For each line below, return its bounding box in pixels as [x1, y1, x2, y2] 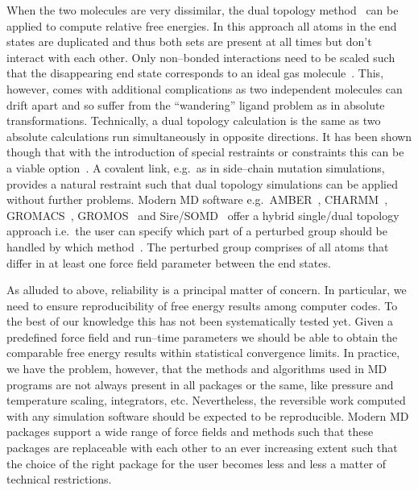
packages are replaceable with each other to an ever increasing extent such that [6, 439, 398, 456]
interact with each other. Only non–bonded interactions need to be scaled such [6, 48, 395, 65]
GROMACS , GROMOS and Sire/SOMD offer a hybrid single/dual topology [6, 206, 399, 223]
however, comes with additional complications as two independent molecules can [6, 80, 403, 97]
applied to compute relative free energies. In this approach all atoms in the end [6, 17, 397, 34]
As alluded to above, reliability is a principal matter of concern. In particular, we [6, 281, 407, 298]
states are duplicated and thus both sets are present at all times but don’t [6, 33, 372, 50]
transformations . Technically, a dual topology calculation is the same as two [6, 112, 381, 129]
